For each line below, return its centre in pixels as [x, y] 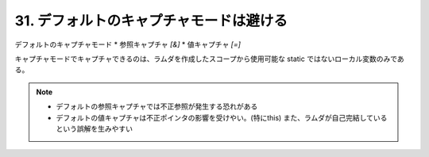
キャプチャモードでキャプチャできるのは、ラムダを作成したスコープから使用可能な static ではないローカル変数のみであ [209, 59]
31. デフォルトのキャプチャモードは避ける [151, 21]
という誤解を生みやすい [94, 128]
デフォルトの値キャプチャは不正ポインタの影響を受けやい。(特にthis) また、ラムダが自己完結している [222, 117]
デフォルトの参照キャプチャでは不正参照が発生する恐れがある [157, 106]
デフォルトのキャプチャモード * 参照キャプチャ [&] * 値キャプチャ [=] [128, 44]
